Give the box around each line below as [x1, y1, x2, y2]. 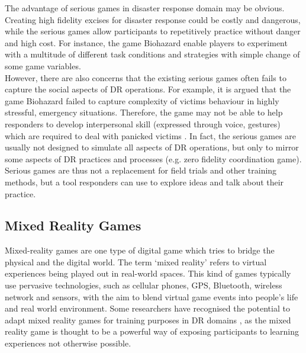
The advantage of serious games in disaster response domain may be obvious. [5, 2, 285, 14]
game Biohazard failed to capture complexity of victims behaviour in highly [5, 94, 279, 107]
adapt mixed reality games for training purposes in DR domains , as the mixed [5, 313, 291, 326]
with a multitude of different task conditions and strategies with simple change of [5, 48, 300, 60]
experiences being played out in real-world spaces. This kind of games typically [5, 267, 291, 280]
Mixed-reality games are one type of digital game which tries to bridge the [5, 244, 275, 256]
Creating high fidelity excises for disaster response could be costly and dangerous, [5, 13, 301, 25]
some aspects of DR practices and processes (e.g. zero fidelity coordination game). [5, 152, 302, 165]
